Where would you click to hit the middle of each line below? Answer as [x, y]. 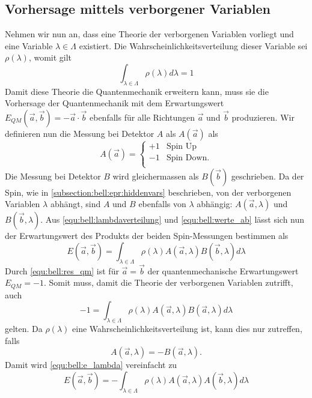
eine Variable [29, 45]
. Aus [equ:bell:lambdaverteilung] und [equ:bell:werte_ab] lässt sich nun [173, 219]
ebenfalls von [162, 204]
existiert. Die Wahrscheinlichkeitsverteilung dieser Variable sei [193, 45]
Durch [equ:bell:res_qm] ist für [62, 270]
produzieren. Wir [263, 117]
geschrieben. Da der [268, 176]
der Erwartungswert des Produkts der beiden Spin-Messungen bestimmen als [147, 236]
